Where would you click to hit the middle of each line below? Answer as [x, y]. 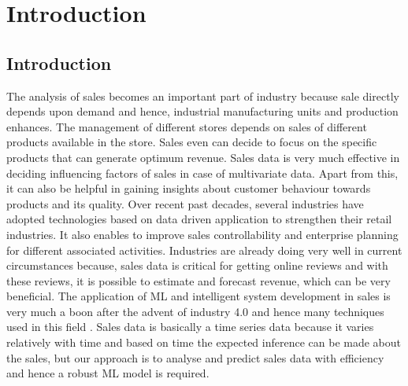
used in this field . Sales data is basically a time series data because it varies [190, 327]
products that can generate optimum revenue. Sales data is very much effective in [203, 157]
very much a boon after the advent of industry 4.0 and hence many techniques [195, 311]
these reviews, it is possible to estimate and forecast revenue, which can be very [198, 280]
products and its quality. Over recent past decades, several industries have [185, 203]
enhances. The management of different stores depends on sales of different [187, 126]
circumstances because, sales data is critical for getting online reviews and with [197, 265]
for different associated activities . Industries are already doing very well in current [204, 250]
